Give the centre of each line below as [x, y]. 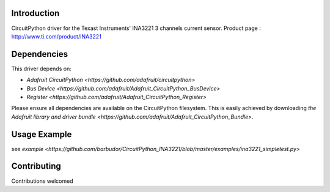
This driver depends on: [41, 68]
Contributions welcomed [42, 181]
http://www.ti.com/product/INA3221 [57, 36]
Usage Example [42, 134]
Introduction [35, 13]
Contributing [36, 166]
